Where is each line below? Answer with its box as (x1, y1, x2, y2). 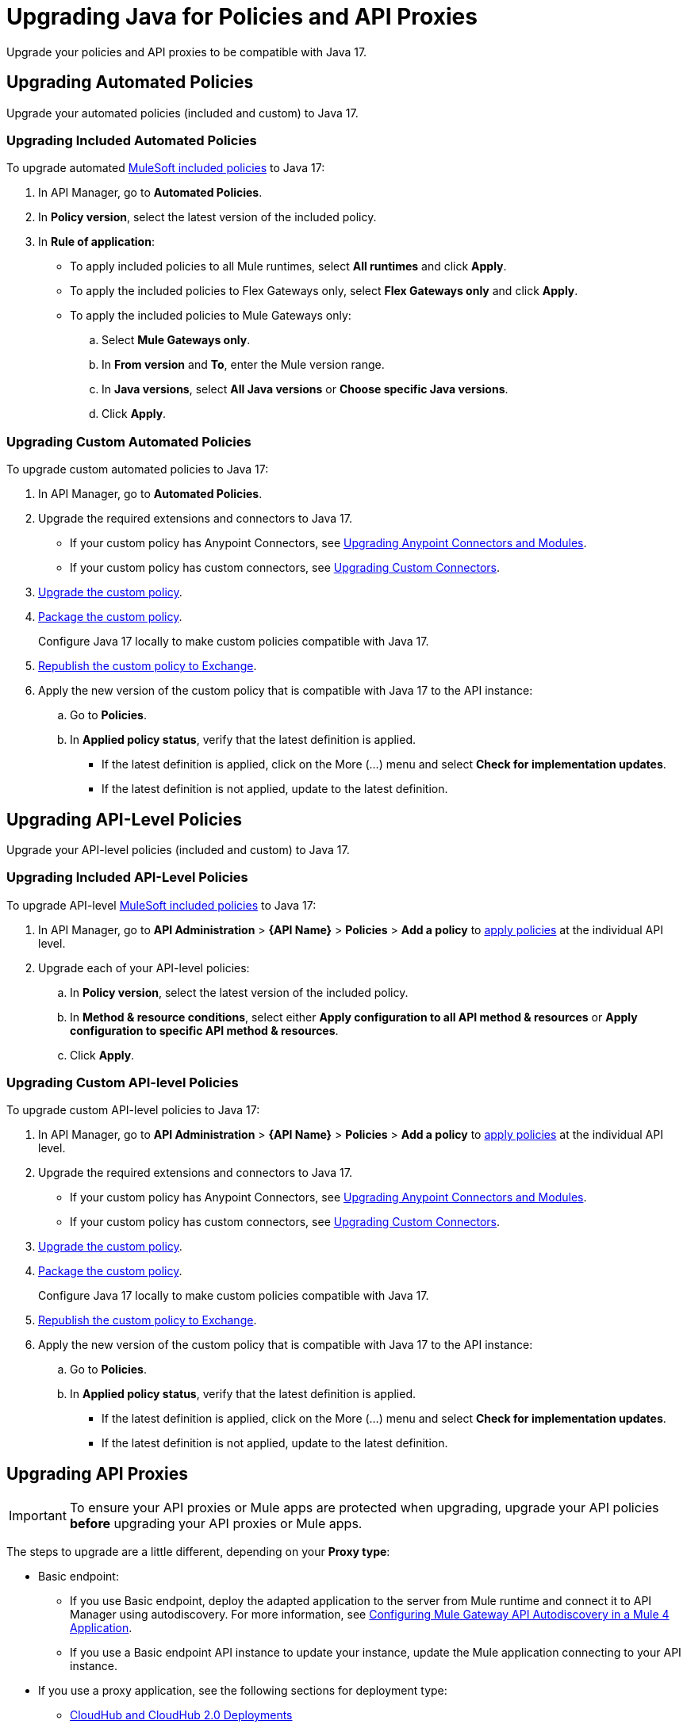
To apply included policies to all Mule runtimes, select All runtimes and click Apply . (70, 259, 507, 274)
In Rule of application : (38, 235, 155, 249)
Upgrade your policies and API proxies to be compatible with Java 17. (6, 44, 367, 59)
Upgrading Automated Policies (6, 72, 254, 93)
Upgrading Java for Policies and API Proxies (6, 3, 478, 30)
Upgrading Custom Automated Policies (6, 433, 251, 450)
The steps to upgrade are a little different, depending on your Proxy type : (6, 1545, 390, 1559)
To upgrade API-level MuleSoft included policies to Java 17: (6, 898, 317, 912)
